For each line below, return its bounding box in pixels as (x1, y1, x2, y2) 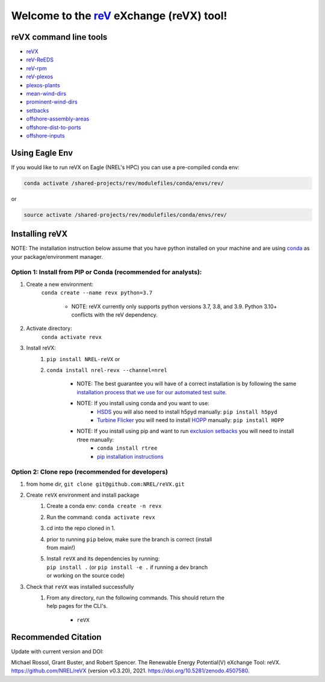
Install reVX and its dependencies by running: (46, 555, 160, 562)
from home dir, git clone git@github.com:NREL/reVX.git (26, 480, 185, 488)
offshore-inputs (26, 132, 65, 139)
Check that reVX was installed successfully (26, 583, 134, 590)
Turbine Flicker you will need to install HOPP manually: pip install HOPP (97, 416, 284, 424)
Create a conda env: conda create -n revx (46, 503, 162, 510)
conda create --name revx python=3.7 (41, 290, 153, 296)
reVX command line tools (11, 32, 108, 42)
